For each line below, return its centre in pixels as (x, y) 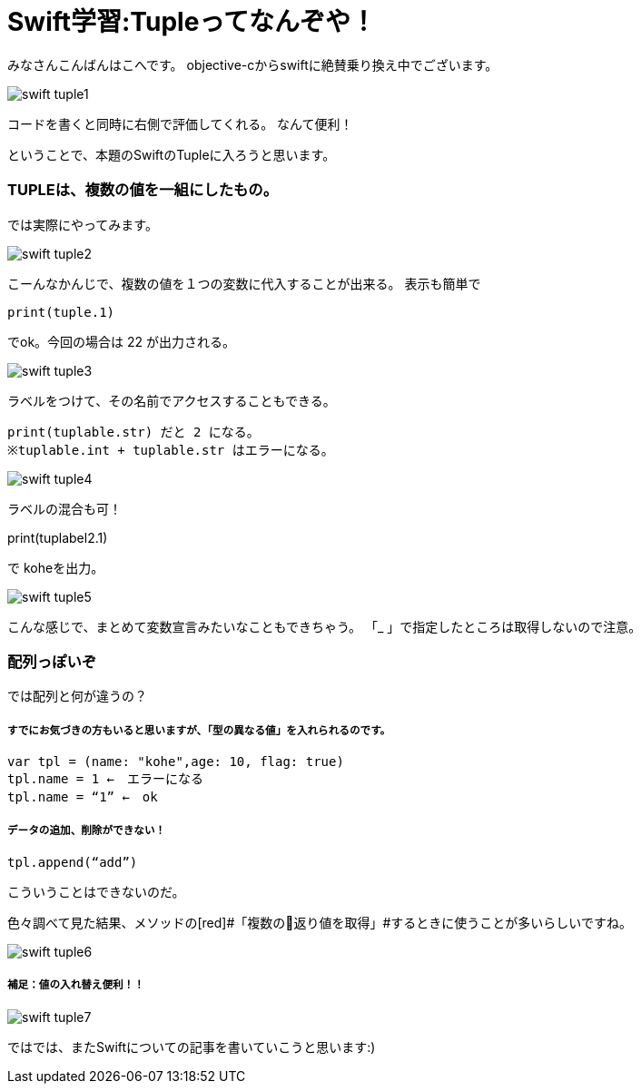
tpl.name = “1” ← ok (83, 797)
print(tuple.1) (61, 312)
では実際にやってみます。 (83, 224)
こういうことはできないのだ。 (96, 891)
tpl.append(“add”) (73, 862)
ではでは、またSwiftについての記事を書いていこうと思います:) (192, 1047)
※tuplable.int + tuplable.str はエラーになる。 (171, 450)
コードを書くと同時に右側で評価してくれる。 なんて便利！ (180, 123)
